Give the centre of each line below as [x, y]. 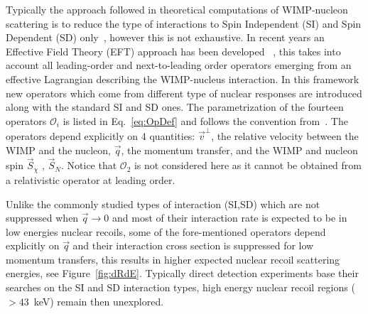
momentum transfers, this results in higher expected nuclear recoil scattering [173, 259]
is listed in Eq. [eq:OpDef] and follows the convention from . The [205, 120]
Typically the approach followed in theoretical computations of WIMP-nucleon [177, 9]
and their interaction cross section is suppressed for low [193, 245]
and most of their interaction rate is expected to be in [230, 218]
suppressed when [42, 218]
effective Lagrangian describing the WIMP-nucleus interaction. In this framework [183, 78]
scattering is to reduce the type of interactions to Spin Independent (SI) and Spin [184, 23]
